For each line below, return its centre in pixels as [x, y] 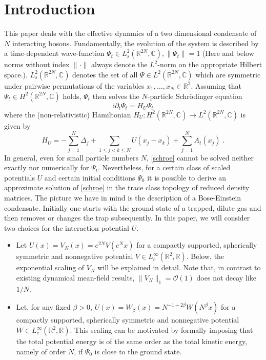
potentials [19, 177]
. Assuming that [216, 85]
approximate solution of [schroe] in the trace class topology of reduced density [127, 187]
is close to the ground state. [138, 351]
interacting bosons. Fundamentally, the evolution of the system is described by [135, 43]
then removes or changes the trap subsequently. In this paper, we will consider [127, 218]
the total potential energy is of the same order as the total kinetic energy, [132, 341]
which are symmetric [228, 74]
